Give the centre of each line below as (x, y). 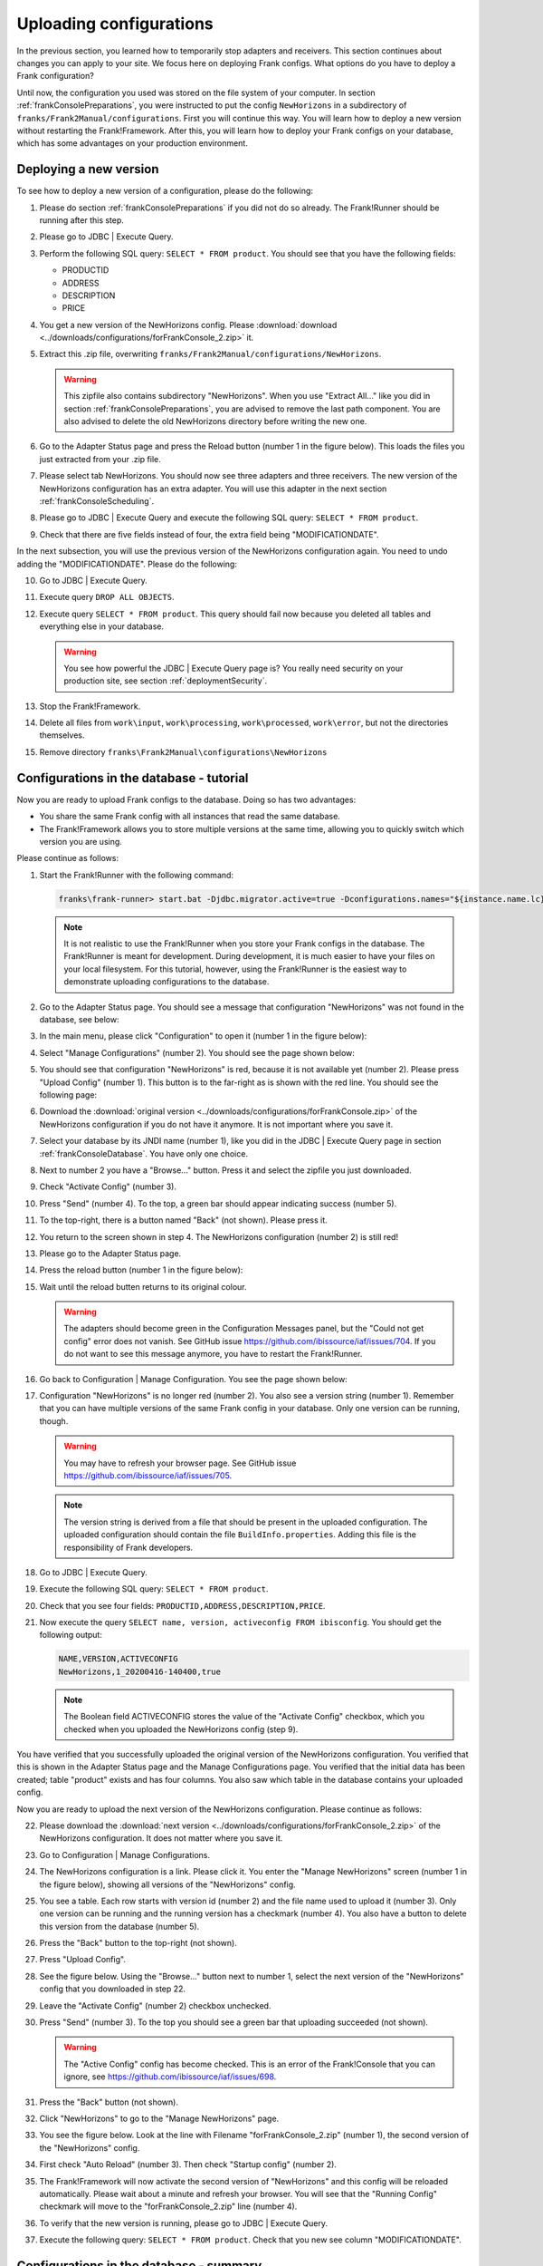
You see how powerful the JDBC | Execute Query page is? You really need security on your (233, 668)
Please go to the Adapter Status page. (110, 1253)
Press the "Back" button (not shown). (109, 2102)
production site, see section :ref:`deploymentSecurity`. (165, 681)
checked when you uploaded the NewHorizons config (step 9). (181, 1729)
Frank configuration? (55, 76)
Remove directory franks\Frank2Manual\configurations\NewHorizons (183, 751)
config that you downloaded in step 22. (112, 1989)
